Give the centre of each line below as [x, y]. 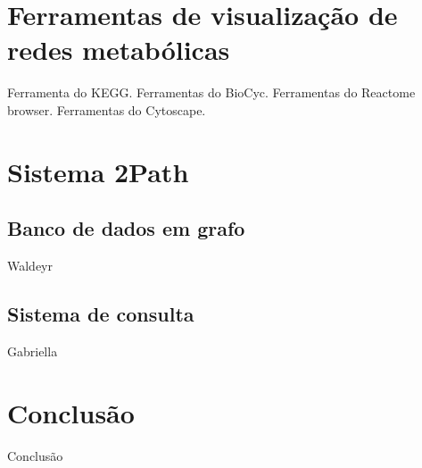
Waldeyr [30, 266]
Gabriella [33, 351]
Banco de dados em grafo [126, 228]
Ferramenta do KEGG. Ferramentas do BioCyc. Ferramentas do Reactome [211, 92]
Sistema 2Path [98, 171]
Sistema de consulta [101, 314]
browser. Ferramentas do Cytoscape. [107, 109]
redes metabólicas [119, 50]
